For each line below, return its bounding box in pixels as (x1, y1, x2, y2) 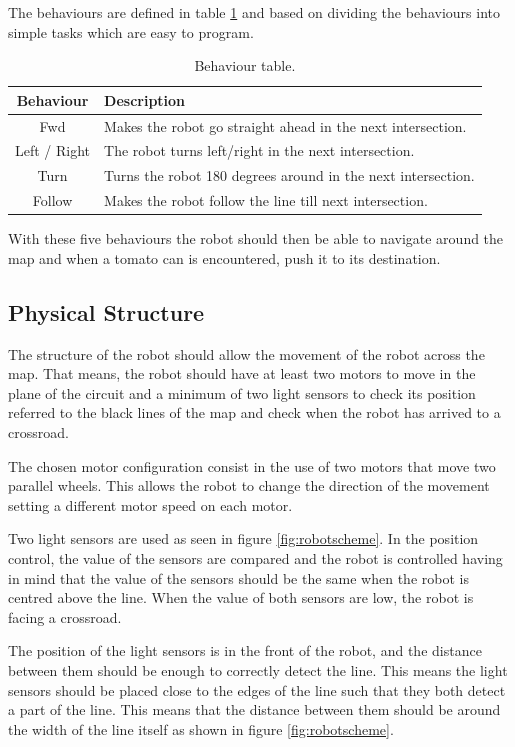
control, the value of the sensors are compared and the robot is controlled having (8, 547, 503, 568)
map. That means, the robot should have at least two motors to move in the (8, 363, 476, 384)
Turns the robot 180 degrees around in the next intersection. (104, 165, 475, 186)
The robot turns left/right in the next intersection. (104, 140, 415, 161)
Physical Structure (8, 296, 205, 327)
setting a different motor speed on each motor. (8, 494, 293, 515)
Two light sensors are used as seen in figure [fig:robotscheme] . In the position (8, 528, 479, 549)
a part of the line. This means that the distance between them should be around (8, 699, 501, 720)
